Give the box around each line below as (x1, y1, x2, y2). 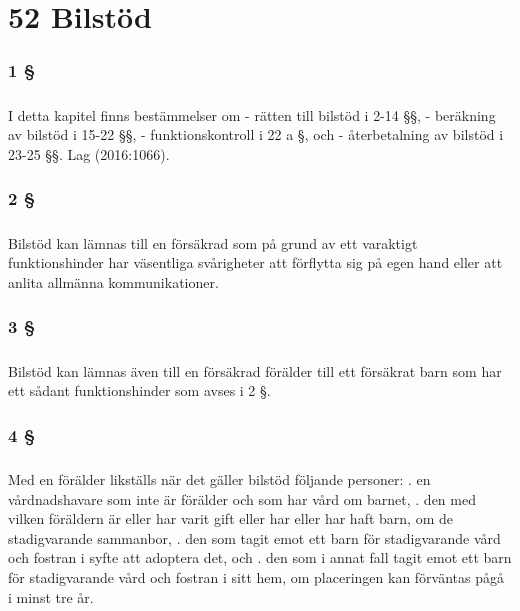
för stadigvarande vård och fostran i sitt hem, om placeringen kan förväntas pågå (8, 566, 505, 587)
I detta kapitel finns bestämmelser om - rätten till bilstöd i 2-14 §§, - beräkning (8, 104, 496, 125)
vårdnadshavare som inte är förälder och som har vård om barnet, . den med (8, 488, 476, 509)
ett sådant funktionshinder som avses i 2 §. (8, 380, 271, 401)
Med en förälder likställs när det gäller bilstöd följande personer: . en (8, 469, 431, 489)
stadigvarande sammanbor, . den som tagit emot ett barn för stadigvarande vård (8, 527, 501, 548)
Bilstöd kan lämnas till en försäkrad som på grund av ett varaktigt (8, 232, 418, 253)
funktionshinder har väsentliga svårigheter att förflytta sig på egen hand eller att (8, 252, 503, 273)
